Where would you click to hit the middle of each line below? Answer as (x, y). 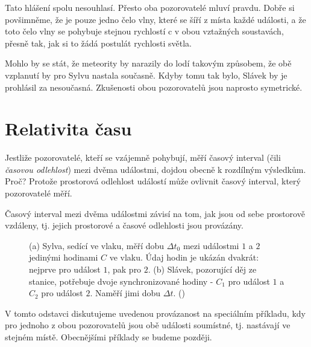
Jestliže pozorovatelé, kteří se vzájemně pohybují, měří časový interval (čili (143, 157)
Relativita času (68, 128)
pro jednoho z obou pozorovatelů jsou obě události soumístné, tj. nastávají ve (148, 325)
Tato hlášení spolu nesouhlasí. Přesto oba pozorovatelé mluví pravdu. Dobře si (150, 7)
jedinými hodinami (64, 257)
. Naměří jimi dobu (125, 293)
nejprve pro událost (65, 269)
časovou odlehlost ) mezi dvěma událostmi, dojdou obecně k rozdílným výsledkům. (155, 169)
